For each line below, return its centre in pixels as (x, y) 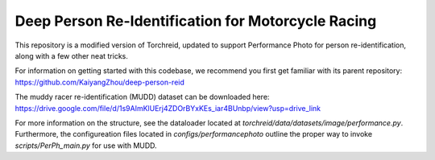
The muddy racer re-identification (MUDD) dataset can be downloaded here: (142, 97)
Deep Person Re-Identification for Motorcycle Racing (196, 21)
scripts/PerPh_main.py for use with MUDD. (86, 146)
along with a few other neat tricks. (72, 55)
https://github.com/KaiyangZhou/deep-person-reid (100, 82)
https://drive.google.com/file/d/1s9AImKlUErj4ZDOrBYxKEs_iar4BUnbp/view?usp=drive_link (168, 108)
